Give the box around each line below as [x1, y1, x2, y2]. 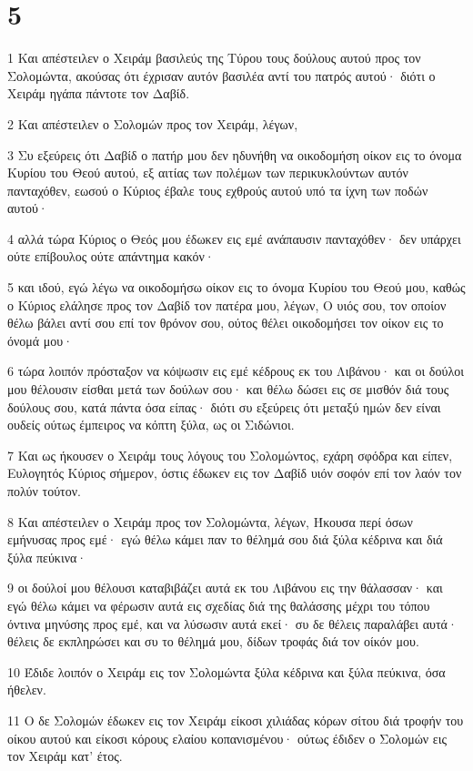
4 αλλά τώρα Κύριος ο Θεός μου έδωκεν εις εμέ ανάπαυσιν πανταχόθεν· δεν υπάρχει [7, 228, 461, 248]
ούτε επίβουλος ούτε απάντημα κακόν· [7, 247, 215, 266]
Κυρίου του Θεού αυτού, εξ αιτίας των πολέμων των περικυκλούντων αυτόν [7, 163, 408, 182]
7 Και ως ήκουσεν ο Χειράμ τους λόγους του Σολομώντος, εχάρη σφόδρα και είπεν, [7, 445, 453, 464]
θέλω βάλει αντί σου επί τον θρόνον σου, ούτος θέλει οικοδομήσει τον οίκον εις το [7, 313, 444, 332]
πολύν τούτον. [7, 482, 81, 500]
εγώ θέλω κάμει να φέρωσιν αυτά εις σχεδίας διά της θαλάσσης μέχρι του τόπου [7, 595, 430, 614]
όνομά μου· [7, 330, 74, 350]
